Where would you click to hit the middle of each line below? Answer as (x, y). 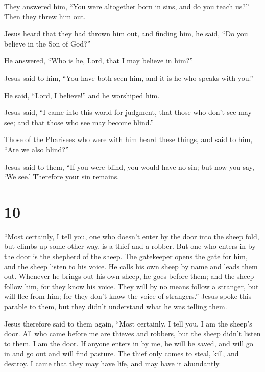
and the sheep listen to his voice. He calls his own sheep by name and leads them (131, 266)
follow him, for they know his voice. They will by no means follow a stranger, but (131, 286)
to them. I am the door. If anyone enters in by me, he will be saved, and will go (129, 343)
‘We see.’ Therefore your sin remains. (62, 177)
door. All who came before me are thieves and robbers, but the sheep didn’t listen (132, 333)
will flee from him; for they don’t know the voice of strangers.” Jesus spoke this (128, 296)
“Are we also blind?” (37, 149)
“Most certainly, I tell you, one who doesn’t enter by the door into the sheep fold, (132, 236)
